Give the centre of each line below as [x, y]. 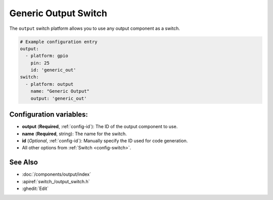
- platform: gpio [47, 56]
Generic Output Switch [58, 13]
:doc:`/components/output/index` [56, 174]
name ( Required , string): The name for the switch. [75, 134]
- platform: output [50, 84]
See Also [24, 162]
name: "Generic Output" [60, 91]
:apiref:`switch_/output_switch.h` [56, 181]
